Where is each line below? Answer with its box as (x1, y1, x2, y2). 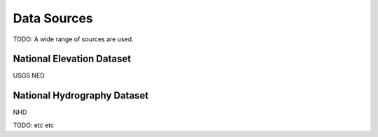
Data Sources (13, 10, 94, 26)
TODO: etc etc (13, 121, 55, 129)
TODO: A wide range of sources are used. (13, 35, 134, 43)
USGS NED (13, 71, 45, 80)
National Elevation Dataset (13, 53, 132, 65)
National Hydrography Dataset (13, 89, 149, 101)
